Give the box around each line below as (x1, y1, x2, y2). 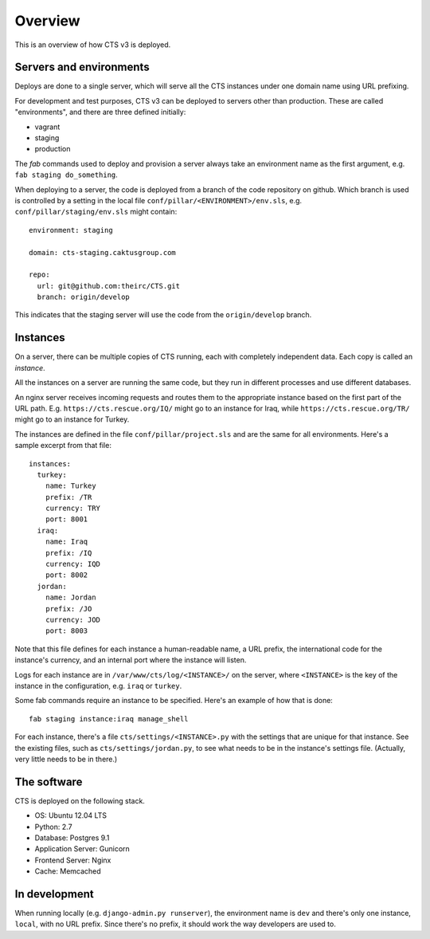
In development (14, 887, 95, 901)
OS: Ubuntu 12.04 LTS (34, 811, 107, 820)
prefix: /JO (45, 604, 92, 613)
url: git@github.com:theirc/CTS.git (37, 281, 181, 290)
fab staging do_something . (14, 170, 119, 179)
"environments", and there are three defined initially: (14, 108, 186, 117)
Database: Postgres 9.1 (34, 833, 110, 843)
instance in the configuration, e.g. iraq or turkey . (14, 681, 182, 690)
